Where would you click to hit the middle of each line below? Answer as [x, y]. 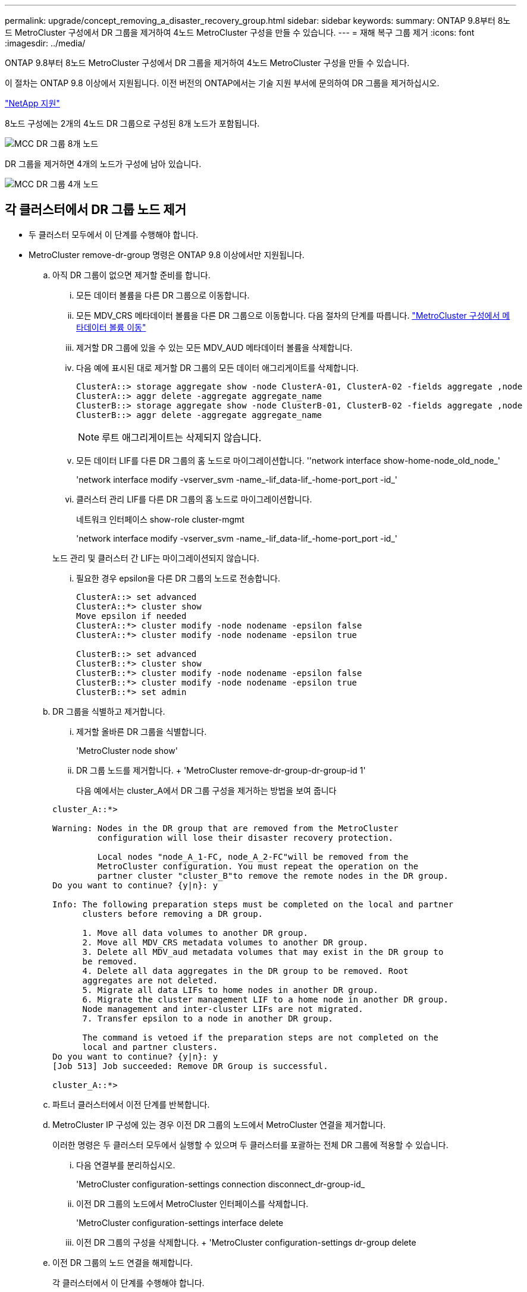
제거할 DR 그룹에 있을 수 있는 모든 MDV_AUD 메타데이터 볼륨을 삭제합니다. [214, 347]
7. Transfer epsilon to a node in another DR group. [208, 1018]
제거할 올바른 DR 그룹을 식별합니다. [142, 731]
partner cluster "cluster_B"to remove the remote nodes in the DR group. [273, 876]
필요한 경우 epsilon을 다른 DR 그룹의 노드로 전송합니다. [178, 578]
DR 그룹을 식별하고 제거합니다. [109, 711]
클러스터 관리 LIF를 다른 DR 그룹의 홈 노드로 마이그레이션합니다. [194, 499]
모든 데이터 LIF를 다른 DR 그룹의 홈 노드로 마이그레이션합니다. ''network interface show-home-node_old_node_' [288, 460]
